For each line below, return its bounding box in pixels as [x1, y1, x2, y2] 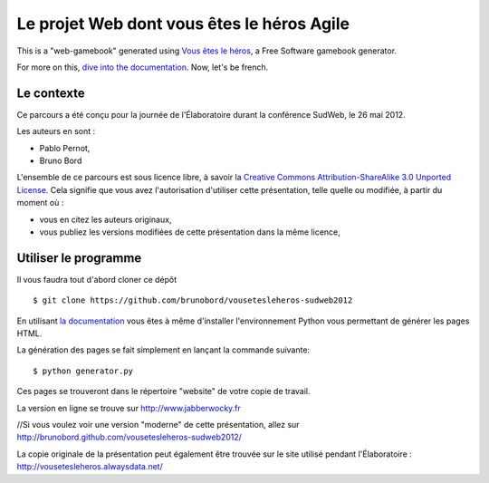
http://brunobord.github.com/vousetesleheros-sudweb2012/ [16, 431, 242, 443]
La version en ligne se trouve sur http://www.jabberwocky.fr [16, 402, 242, 413]
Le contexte [16, 85, 85, 101]
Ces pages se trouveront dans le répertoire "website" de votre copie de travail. [16, 386, 312, 397]
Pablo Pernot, [39, 142, 91, 153]
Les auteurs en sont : [16, 126, 96, 137]
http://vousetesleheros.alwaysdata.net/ [16, 461, 163, 472]
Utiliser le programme [16, 250, 142, 266]
